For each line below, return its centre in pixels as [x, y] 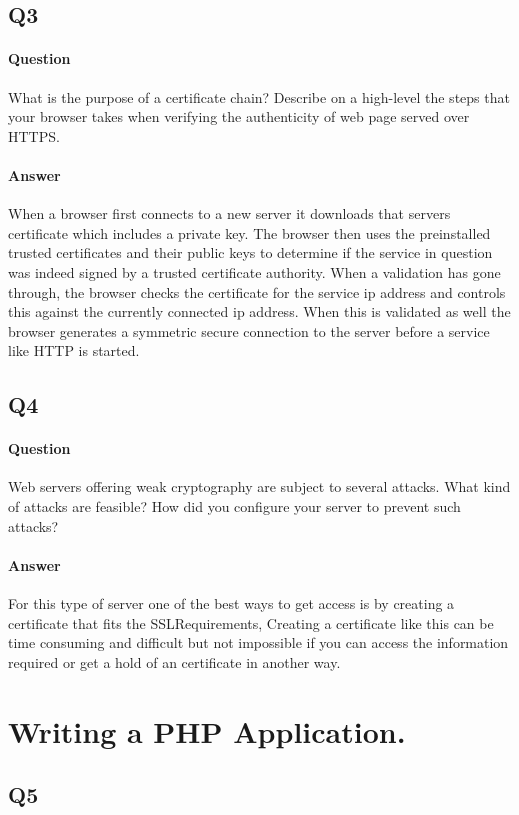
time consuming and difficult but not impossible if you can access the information [258, 642]
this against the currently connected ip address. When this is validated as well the [259, 311]
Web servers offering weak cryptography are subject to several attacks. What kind [259, 486]
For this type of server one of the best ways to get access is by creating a [231, 603]
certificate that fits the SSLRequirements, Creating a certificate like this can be [251, 622]
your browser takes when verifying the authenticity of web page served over [239, 116]
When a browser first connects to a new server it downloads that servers [229, 213]
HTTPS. [34, 135]
